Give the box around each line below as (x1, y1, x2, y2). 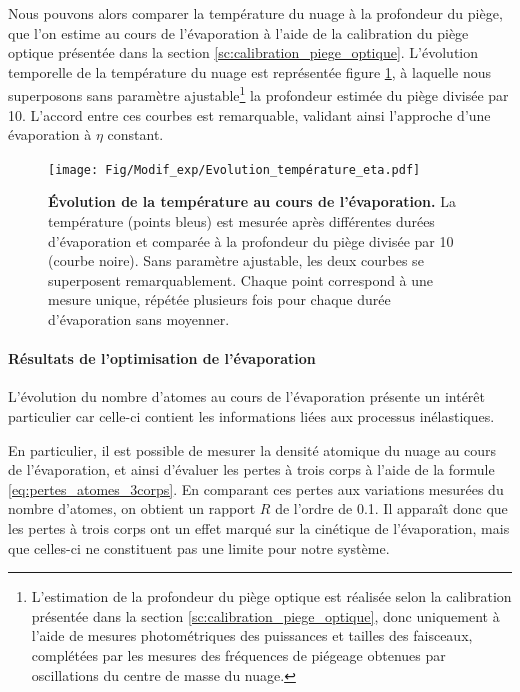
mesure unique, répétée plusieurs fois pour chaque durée (48, 289, 391, 310)
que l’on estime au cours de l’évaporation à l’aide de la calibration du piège (8, 22, 469, 43)
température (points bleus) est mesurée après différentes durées (48, 211, 435, 232)
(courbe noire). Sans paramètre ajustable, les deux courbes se (48, 250, 424, 271)
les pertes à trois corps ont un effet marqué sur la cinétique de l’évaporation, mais (8, 517, 510, 538)
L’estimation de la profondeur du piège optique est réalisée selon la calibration (31, 586, 512, 607)
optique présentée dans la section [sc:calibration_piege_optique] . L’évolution (8, 42, 479, 63)
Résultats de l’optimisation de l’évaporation (8, 348, 316, 369)
